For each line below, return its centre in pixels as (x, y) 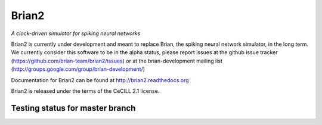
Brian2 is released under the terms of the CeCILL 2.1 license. (85, 91)
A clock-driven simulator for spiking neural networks (76, 33)
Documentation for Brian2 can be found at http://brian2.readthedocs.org (100, 80)
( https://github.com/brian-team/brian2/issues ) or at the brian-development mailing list (117, 61)
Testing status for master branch (73, 108)
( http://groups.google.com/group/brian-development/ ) (78, 69)
